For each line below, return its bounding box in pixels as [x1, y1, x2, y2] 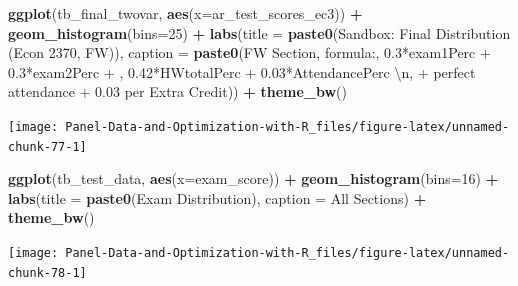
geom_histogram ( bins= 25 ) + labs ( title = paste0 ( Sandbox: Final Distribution [8, 22, 511, 43]
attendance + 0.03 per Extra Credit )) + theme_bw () [8, 81, 348, 102]
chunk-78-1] [8, 265, 87, 280]
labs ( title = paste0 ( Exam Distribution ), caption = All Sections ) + [8, 187, 427, 208]
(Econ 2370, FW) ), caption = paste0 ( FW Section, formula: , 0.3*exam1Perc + [8, 42, 491, 63]
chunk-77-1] [8, 139, 87, 154]
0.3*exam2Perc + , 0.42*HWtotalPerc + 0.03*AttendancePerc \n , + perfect [8, 61, 476, 82]
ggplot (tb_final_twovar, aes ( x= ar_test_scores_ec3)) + [8, 3, 363, 23]
